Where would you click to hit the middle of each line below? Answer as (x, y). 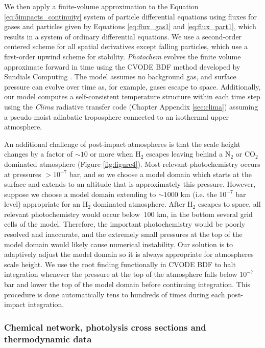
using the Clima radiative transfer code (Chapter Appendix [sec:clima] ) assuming (131, 106)
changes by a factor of (39, 154)
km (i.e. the (199, 194)
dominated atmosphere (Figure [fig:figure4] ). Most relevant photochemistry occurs (132, 164)
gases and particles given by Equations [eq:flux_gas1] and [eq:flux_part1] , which (130, 26)
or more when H (115, 154)
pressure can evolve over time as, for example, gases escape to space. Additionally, (132, 86)
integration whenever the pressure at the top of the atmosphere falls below (121, 274)
